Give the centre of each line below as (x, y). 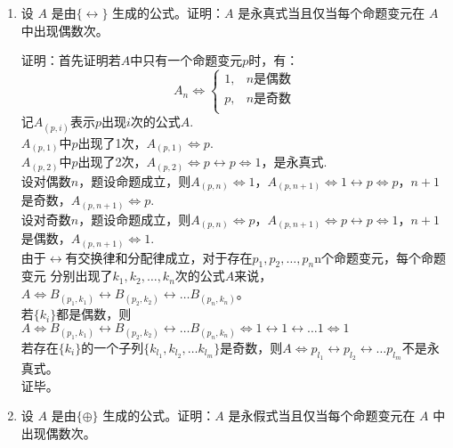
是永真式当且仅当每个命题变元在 (332, 12)
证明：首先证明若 (71, 60)
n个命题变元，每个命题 (380, 257)
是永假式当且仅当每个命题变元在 (322, 415)
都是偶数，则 (94, 314)
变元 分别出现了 (67, 276)
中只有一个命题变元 (186, 60)
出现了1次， (112, 142)
